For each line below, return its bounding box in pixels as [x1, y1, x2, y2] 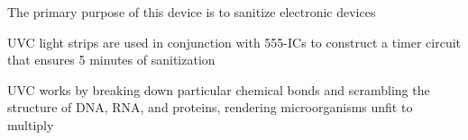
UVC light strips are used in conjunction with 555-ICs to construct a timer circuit [7, 32, 462, 51]
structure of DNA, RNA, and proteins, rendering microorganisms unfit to [7, 98, 413, 117]
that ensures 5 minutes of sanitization [7, 50, 216, 69]
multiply [7, 115, 54, 134]
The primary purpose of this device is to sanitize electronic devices [7, 3, 376, 21]
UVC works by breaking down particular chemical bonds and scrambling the [7, 80, 430, 99]
